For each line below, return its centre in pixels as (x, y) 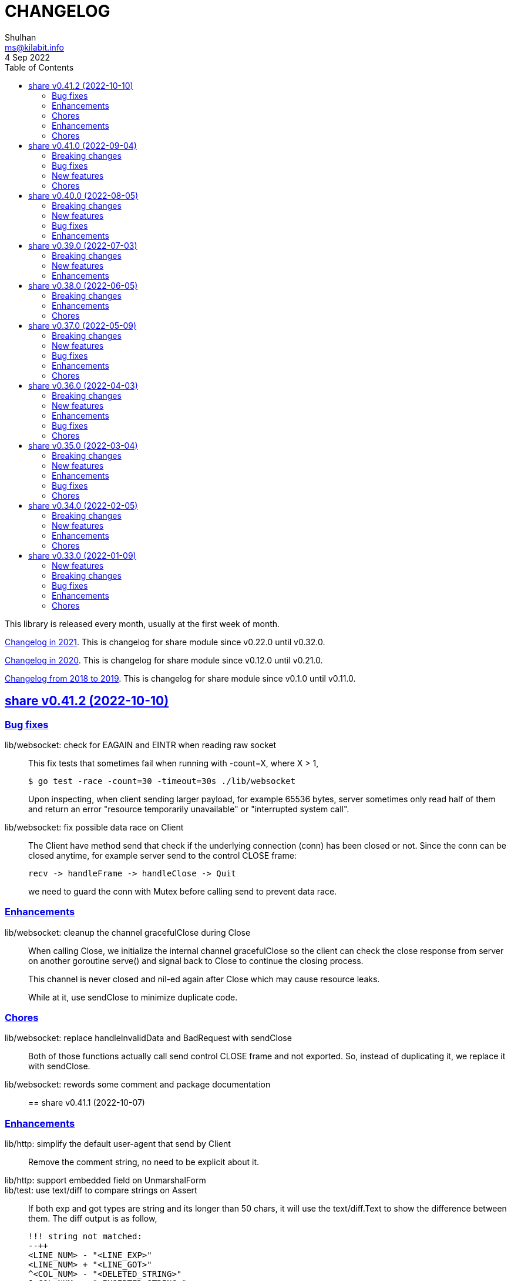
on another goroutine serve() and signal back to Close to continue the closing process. (196, 960)
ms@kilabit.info (34, 47)
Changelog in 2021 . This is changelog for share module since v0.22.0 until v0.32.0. (165, 642)
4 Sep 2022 (28, 57)
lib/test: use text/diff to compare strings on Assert (101, 1190)
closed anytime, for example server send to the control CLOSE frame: (162, 855)
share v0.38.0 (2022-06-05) (83, 285)
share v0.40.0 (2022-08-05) (83, 195)
